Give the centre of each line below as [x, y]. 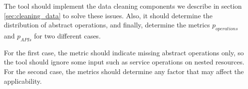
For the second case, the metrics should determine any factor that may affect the [124, 71]
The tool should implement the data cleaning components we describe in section [123, 6]
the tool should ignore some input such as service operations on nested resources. [124, 62]
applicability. [23, 81]
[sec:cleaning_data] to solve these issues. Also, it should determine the [108, 15]
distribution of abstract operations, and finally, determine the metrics [107, 25]
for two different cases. [67, 35]
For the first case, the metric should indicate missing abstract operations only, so [124, 52]
